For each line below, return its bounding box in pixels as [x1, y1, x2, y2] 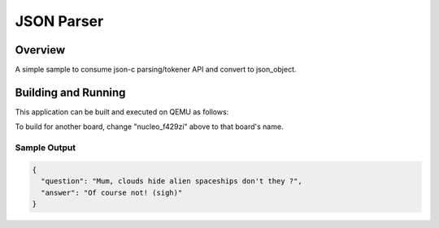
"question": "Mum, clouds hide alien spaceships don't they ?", [41, 177, 302, 186]
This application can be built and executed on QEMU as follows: [15, 106, 229, 117]
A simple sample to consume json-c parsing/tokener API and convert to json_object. [15, 65, 297, 75]
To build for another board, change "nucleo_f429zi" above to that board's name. [15, 122, 284, 131]
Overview [15, 43, 66, 57]
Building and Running [15, 85, 126, 99]
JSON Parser [15, 12, 104, 30]
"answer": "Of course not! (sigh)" [41, 187, 183, 197]
